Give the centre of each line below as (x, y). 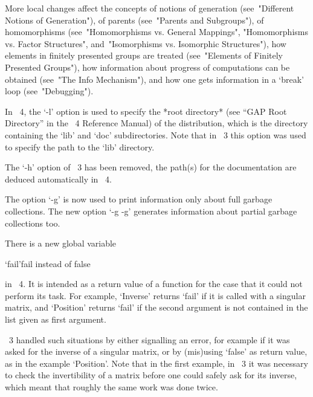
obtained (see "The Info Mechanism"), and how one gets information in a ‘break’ (154, 79)
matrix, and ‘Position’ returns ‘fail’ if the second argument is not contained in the (156, 307)
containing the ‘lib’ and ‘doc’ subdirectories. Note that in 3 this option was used (156, 134)
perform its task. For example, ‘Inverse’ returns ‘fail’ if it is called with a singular (155, 295)
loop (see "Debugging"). (49, 91)
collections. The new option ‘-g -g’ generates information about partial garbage (151, 211)
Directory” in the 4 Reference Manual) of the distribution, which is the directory (156, 123)
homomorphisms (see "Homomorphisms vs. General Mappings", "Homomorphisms (156, 32)
